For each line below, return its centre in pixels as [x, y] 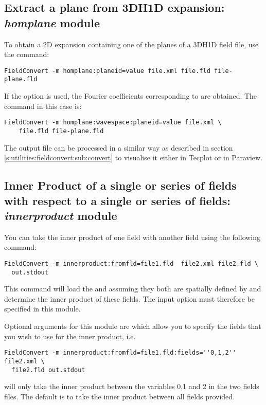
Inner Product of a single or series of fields [120, 185]
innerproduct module [61, 215]
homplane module [52, 22]
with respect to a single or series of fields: [117, 200]
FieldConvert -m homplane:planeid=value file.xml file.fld [107, 71]
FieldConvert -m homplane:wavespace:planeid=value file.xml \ [113, 123]
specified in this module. [42, 309]
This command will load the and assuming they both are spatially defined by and [133, 289]
